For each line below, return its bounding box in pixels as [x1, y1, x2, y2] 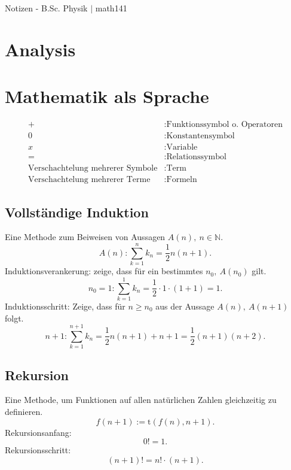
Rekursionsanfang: [5, 426, 72, 438]
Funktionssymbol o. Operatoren [166, 120, 283, 129]
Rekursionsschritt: [5, 444, 71, 456]
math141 [95, 2, 127, 14]
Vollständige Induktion [5, 202, 149, 221]
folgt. [5, 311, 24, 324]
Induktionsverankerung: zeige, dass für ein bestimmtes [5, 265, 203, 277]
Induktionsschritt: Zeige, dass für [5, 299, 125, 312]
